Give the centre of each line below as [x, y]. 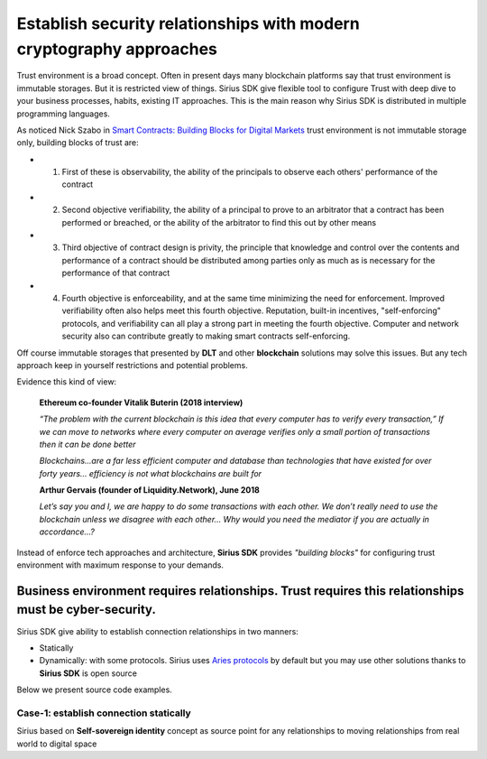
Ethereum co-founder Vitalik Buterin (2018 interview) [141, 403]
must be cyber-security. [87, 610]
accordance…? [67, 532]
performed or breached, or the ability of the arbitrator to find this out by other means [219, 222]
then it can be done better [87, 444]
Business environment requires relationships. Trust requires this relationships [240, 591]
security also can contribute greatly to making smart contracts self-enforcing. [206, 336]
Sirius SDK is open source [88, 673]
